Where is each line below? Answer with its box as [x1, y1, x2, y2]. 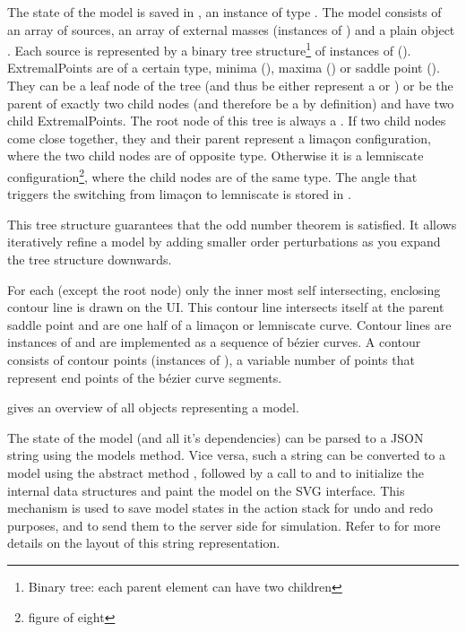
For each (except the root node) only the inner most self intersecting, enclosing [7, 280, 441, 299]
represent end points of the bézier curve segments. [7, 368, 282, 386]
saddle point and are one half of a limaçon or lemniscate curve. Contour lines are [7, 315, 452, 333]
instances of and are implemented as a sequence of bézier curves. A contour [7, 333, 421, 351]
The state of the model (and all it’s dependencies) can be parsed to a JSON [7, 428, 424, 446]
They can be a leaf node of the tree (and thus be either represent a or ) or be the [7, 76, 453, 95]
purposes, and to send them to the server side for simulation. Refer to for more [7, 515, 441, 534]
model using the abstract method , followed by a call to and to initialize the [7, 463, 424, 481]
